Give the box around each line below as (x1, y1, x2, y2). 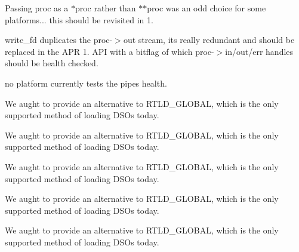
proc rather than (75, 2, 136, 14)
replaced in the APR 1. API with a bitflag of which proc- (5, 45, 214, 57)
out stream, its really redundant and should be (123, 33, 295, 46)
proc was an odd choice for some (147, 2, 266, 14)
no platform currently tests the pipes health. (5, 76, 167, 89)
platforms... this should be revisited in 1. (5, 13, 153, 26)
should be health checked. (5, 57, 98, 69)
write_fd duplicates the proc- (5, 33, 113, 46)
